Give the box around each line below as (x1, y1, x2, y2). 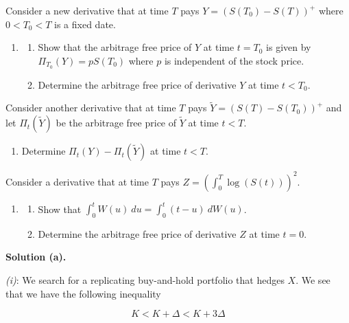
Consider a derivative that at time (5, 174, 149, 188)
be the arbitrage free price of (56, 115, 177, 130)
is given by (266, 40, 311, 54)
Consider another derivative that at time (5, 100, 176, 115)
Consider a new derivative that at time (5, 3, 169, 17)
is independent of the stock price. (164, 53, 304, 67)
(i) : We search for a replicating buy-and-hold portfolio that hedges (5, 273, 285, 287)
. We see (296, 273, 330, 287)
